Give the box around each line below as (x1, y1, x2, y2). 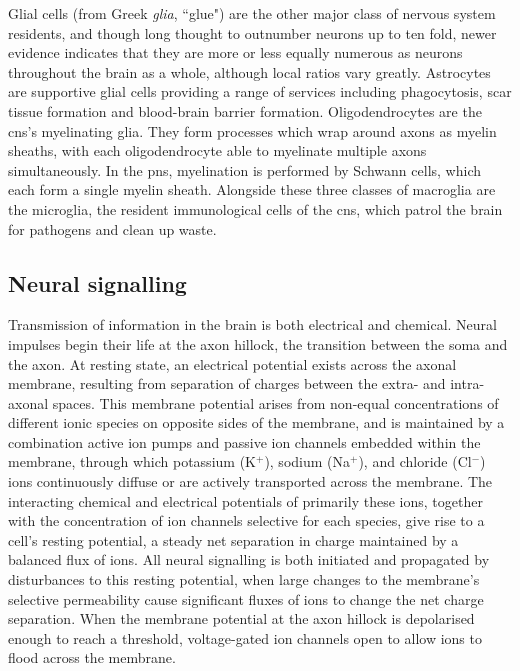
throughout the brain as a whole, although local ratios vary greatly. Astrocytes (8, 61, 491, 82)
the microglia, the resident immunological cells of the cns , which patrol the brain (8, 198, 503, 219)
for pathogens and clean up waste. (8, 218, 217, 239)
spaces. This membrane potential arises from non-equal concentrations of (52, 392, 499, 413)
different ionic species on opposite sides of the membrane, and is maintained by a (8, 412, 505, 433)
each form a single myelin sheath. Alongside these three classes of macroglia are (8, 179, 496, 200)
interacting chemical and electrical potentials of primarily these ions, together (8, 490, 483, 511)
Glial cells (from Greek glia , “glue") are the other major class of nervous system (8, 3, 496, 23)
